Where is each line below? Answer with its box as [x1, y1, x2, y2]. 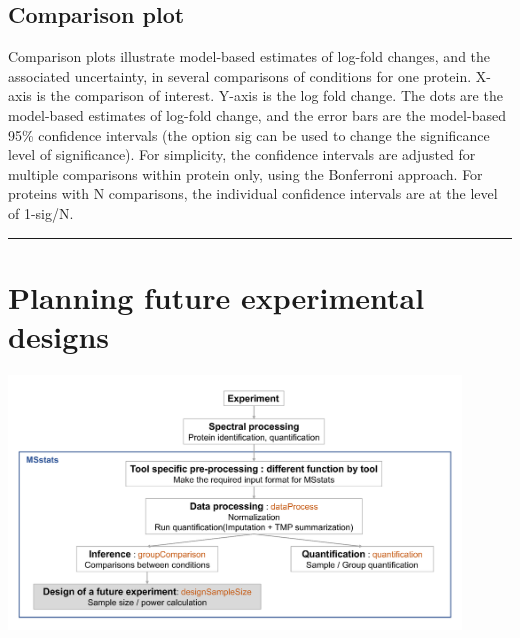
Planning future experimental [8, 276, 425, 317]
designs [8, 315, 109, 356]
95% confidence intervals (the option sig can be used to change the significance [8, 124, 490, 145]
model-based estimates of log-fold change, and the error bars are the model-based [8, 104, 506, 125]
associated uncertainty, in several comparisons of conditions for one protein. [8, 65, 472, 86]
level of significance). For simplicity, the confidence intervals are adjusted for [8, 144, 476, 165]
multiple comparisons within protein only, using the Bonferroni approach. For [8, 163, 483, 184]
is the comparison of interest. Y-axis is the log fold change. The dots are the [36, 85, 503, 106]
